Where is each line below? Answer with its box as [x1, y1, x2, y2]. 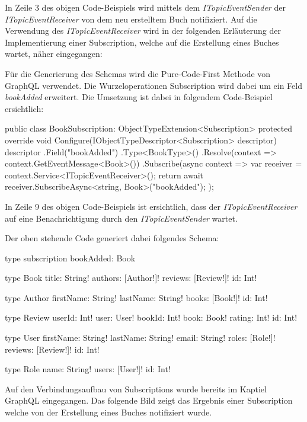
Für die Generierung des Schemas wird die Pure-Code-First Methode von [5, 67, 271, 79]
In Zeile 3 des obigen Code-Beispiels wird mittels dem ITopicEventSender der [5, 1, 286, 13]
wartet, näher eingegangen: [5, 47, 103, 60]
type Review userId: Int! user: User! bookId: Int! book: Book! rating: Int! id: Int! [5, 311, 298, 324]
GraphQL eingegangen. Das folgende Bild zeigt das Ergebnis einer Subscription [5, 394, 293, 407]
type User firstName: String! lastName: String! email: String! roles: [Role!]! [5, 331, 276, 344]
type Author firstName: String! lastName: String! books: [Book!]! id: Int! [5, 291, 268, 303]
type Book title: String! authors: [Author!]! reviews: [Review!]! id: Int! [5, 271, 257, 284]
